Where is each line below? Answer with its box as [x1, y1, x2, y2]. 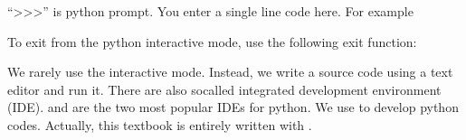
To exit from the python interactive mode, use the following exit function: [7, 32, 417, 51]
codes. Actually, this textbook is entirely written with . [7, 115, 312, 134]
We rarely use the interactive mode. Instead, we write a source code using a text [7, 62, 453, 81]
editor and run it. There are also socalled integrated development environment [7, 79, 442, 98]
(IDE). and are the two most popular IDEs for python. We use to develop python [7, 98, 459, 117]
